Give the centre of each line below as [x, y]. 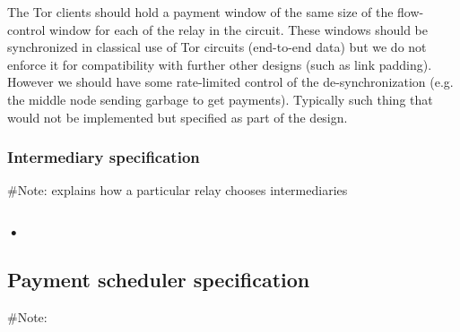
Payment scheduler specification [159, 280]
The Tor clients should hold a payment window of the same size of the [200, 12]
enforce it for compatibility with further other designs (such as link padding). [220, 64]
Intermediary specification [104, 157]
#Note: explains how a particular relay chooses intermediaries [178, 190]
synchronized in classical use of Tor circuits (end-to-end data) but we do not [217, 47]
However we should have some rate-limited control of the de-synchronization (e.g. [230, 82]
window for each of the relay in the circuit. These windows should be [239, 29]
